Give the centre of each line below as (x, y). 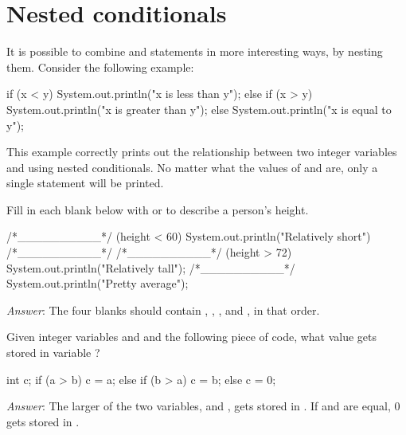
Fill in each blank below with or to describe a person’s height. (158, 209)
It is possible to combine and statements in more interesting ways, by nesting (195, 51)
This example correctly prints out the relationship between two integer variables (202, 152)
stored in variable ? (53, 353)
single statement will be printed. (85, 183)
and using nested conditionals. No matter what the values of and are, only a (192, 167)
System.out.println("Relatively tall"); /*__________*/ (151, 267)
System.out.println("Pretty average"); (98, 283)
